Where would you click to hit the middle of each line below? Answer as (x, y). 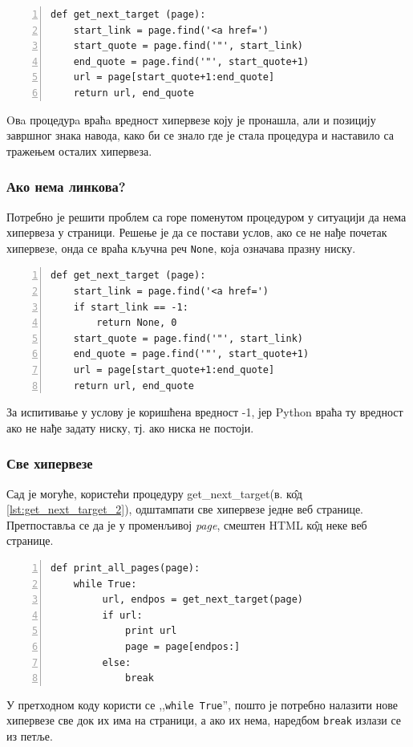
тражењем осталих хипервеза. (79, 150)
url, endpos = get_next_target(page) (202, 600)
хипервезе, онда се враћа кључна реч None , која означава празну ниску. (181, 248)
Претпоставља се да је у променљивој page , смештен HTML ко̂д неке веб (187, 524)
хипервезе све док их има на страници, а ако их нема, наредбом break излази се (204, 720)
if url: (122, 615)
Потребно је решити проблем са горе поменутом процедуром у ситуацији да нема (206, 216)
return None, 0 (137, 323)
